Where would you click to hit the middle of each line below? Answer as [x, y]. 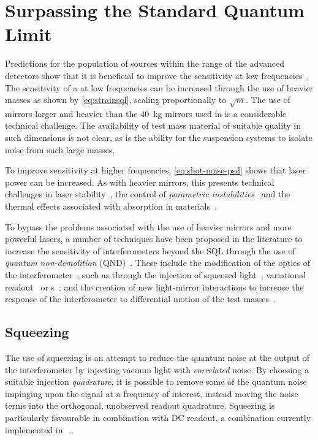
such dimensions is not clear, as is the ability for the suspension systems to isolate [159, 138]
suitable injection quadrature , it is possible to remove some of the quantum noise [156, 381]
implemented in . [39, 429]
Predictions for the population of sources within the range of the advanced [145, 63]
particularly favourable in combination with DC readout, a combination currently [158, 417]
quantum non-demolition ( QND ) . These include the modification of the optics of [157, 263]
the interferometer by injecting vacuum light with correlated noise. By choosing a [157, 369]
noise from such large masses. [60, 149]
